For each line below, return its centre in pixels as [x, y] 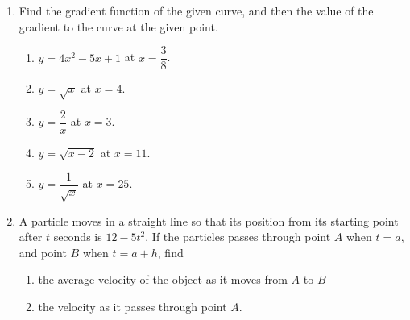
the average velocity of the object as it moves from [163, 279]
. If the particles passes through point [238, 237]
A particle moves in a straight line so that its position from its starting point [209, 220]
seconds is [78, 237]
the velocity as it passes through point [133, 306]
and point [43, 252]
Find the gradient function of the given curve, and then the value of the [196, 10]
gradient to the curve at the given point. [118, 26]
